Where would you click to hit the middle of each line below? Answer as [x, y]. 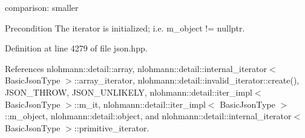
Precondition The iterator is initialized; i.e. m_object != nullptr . [125, 28]
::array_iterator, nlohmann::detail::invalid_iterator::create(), [187, 80]
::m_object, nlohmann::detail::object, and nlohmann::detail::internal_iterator [148, 116]
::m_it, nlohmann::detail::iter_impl [140, 104]
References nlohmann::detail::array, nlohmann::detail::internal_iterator [136, 68]
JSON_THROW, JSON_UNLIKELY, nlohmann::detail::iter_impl [129, 92]
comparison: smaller [42, 7]
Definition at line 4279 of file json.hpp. [76, 48]
